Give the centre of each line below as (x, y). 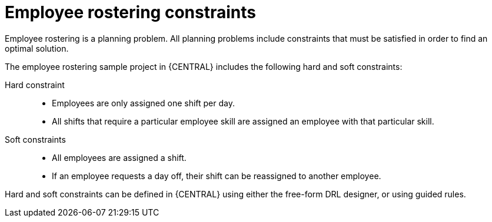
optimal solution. (37, 48)
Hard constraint (35, 85)
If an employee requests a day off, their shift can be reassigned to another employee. (217, 176)
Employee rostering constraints (130, 12)
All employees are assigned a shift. (119, 157)
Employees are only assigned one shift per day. (144, 103)
